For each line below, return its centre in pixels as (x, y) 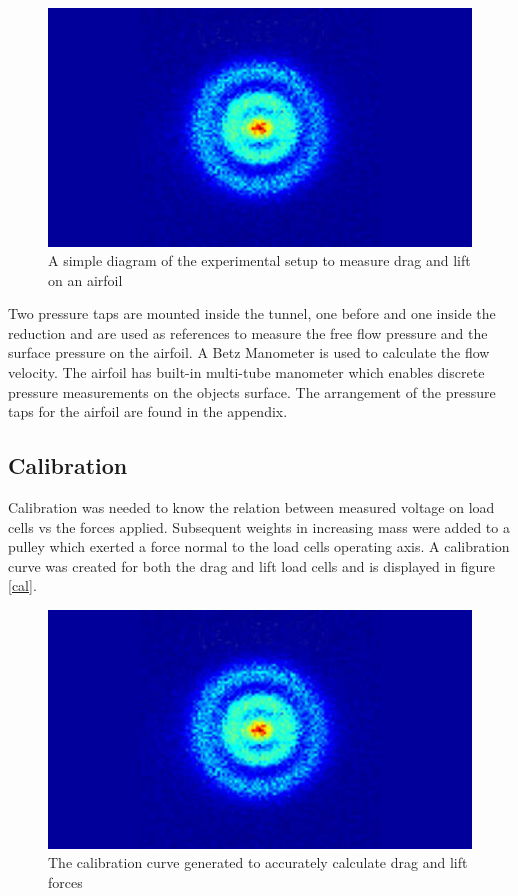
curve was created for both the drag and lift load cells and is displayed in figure (252, 565)
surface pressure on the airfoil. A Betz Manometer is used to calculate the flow (249, 352)
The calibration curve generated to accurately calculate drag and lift (258, 862)
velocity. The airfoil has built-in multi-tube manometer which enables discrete (246, 372)
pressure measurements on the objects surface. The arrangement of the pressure (252, 391)
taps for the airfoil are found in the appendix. (148, 411)
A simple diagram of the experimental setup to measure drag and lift (259, 260)
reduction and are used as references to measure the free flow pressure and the (248, 332)
